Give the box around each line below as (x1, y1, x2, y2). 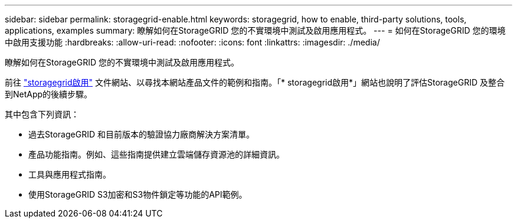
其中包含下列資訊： (5, 109, 79, 119)
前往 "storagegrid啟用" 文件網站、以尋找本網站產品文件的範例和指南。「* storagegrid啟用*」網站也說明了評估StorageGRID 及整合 (5, 77, 505, 87)
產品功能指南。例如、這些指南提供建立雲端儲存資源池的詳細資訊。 (28, 149, 284, 159)
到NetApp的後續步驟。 (5, 89, 93, 99)
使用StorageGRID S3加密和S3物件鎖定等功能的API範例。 (28, 189, 247, 199)
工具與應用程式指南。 (28, 169, 111, 179)
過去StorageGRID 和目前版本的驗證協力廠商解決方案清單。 (28, 129, 254, 139)
